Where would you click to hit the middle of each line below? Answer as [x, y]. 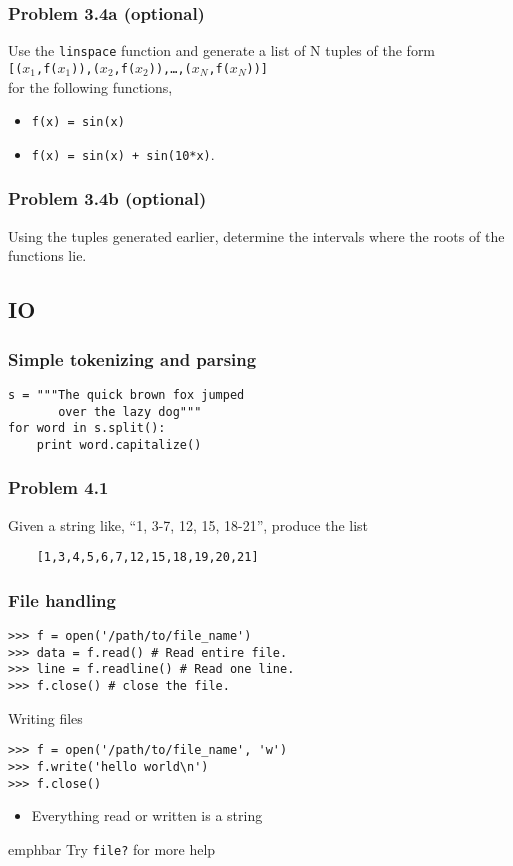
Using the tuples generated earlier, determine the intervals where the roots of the [256, 235]
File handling [62, 599]
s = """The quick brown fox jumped [126, 394]
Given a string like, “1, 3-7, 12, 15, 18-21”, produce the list [188, 524]
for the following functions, [90, 86]
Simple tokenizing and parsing [132, 358]
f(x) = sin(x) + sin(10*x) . [123, 153]
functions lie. [47, 255]
